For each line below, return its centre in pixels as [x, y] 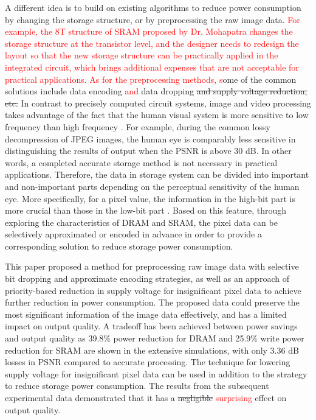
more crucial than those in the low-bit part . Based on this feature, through [146, 210]
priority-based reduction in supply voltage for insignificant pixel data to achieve [153, 290]
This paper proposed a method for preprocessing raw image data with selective [152, 266]
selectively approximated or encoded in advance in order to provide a [133, 234]
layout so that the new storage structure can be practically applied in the [142, 55]
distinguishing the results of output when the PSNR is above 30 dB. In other [148, 151]
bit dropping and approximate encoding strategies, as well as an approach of [147, 278]
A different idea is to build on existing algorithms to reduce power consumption [153, 7]
